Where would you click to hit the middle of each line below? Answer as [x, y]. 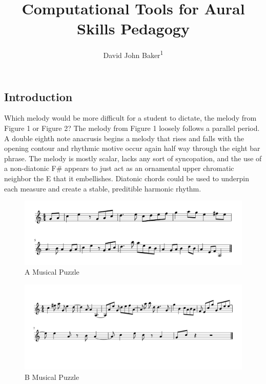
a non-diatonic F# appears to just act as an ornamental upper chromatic [119, 168]
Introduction [38, 96]
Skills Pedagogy [133, 28]
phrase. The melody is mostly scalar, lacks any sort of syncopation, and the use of [133, 158]
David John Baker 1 [133, 54]
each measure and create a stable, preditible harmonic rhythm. [103, 188]
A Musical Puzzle [52, 272]
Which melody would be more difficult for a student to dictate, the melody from [130, 118]
